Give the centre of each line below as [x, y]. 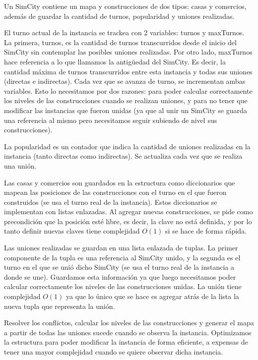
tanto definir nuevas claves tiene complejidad [72, 231]
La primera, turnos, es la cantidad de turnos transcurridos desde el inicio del [120, 42]
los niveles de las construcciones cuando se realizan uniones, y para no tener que [126, 100]
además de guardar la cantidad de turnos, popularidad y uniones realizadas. [119, 16]
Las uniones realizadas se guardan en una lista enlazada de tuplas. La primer [121, 248]
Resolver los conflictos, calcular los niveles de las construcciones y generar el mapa [129, 323]
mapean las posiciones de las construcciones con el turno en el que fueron [115, 192]
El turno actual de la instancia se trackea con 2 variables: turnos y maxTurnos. [124, 32]
